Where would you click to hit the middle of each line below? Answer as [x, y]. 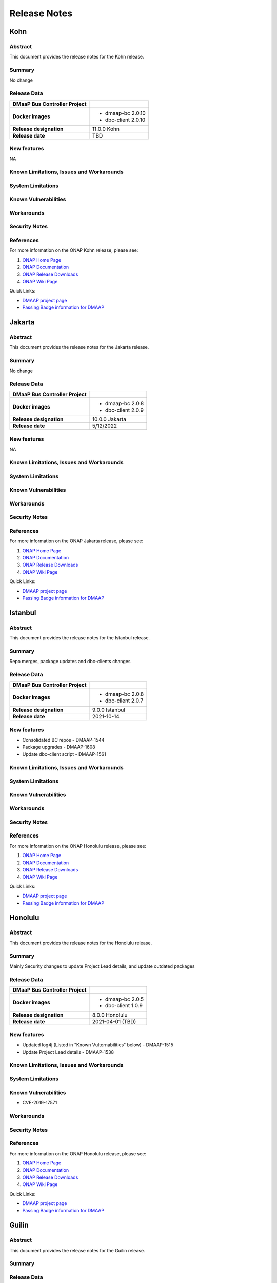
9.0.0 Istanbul [109, 710]
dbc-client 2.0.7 [124, 701]
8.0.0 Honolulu [110, 1015]
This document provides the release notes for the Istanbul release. [80, 638]
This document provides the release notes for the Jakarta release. [79, 347]
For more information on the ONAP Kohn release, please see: [74, 250]
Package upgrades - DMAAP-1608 [59, 747]
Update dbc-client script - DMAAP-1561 [64, 754]
